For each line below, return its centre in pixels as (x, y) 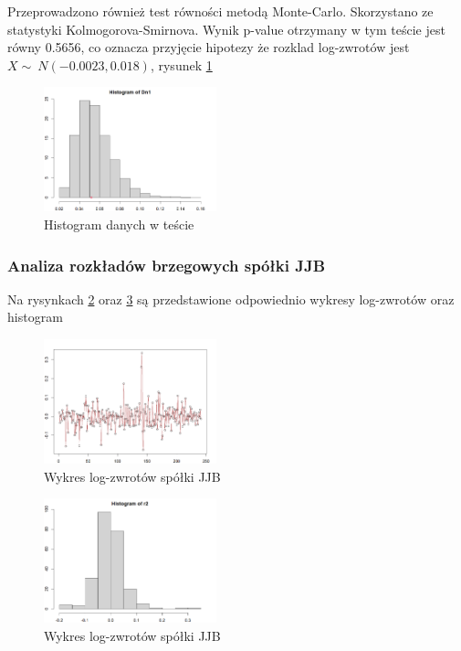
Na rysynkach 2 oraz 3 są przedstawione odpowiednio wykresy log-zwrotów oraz (231, 299)
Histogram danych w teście (119, 224)
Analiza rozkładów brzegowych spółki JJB (167, 265)
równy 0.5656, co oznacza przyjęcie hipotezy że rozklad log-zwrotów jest (209, 47)
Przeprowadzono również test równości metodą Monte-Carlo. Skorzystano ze (220, 11)
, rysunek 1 (181, 64)
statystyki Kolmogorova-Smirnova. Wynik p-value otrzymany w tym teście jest (226, 29)
